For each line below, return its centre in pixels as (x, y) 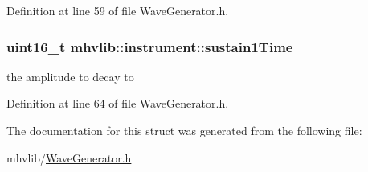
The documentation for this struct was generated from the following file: (184, 130)
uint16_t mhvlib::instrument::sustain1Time (150, 46)
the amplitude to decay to (70, 76)
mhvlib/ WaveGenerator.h (69, 157)
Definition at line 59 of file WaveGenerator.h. (118, 10)
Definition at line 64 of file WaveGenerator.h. (118, 103)
